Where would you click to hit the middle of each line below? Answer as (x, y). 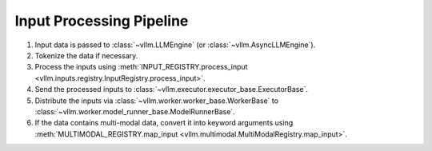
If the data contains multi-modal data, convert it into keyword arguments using (164, 123)
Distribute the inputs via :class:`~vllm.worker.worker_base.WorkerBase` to (157, 101)
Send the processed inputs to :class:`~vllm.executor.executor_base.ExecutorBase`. (171, 89)
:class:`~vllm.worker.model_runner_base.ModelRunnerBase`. (135, 111)
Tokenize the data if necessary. (86, 55)
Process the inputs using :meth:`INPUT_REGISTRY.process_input (141, 67)
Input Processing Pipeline (102, 21)
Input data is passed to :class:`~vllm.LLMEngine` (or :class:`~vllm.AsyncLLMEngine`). (175, 45)
